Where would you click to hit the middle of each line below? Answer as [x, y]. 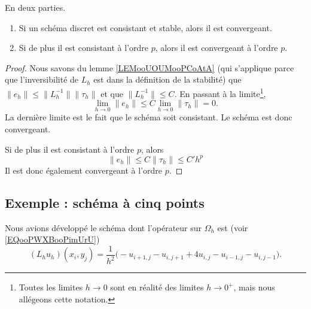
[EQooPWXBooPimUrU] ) [52, 239]
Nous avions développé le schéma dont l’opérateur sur [103, 227]
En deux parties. [35, 7]
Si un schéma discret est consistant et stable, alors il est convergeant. [145, 27]
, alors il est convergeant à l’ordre [217, 48]
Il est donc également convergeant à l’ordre [84, 170]
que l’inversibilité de [42, 79]
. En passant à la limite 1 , [220, 92]
